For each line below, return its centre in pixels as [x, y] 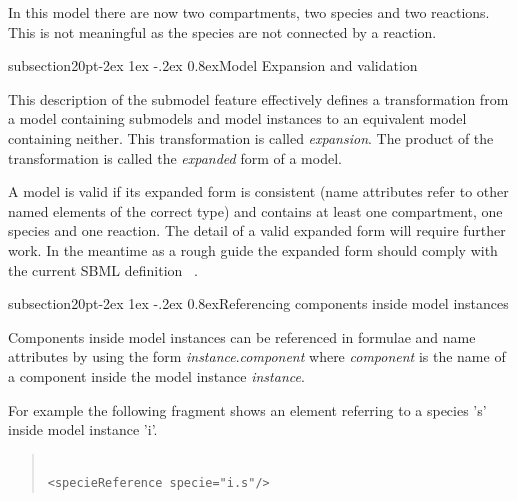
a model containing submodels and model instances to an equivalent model [237, 118]
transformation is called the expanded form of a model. [175, 157]
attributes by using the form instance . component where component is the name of [257, 356]
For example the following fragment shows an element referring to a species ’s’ [247, 409]
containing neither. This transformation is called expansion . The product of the [251, 137]
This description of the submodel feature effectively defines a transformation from [258, 98]
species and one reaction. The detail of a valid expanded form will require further [257, 230]
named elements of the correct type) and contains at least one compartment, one [255, 210]
